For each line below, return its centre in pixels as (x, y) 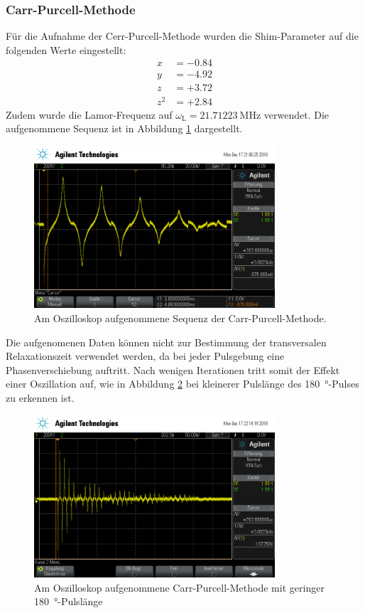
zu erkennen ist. (40, 397)
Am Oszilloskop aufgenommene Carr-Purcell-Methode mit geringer (179, 587)
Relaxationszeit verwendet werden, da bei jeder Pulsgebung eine (145, 356)
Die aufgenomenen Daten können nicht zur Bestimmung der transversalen (166, 342)
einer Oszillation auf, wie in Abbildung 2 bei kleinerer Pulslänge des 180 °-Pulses (182, 384)
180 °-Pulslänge (69, 601)
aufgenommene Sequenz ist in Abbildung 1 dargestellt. (124, 128)
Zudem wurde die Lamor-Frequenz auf (89, 114)
